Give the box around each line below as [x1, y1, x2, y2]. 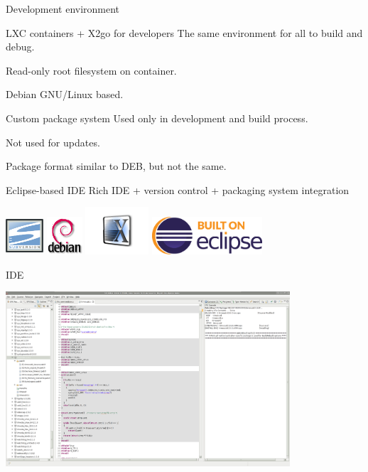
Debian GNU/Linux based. [6, 87, 124, 102]
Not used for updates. [6, 134, 100, 149]
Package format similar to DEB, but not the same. [6, 159, 227, 173]
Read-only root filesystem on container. [6, 63, 177, 77]
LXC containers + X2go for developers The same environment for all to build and [6, 25, 363, 40]
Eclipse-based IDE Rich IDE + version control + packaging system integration [6, 182, 350, 197]
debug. [6, 39, 35, 54]
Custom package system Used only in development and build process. [6, 110, 308, 125]
